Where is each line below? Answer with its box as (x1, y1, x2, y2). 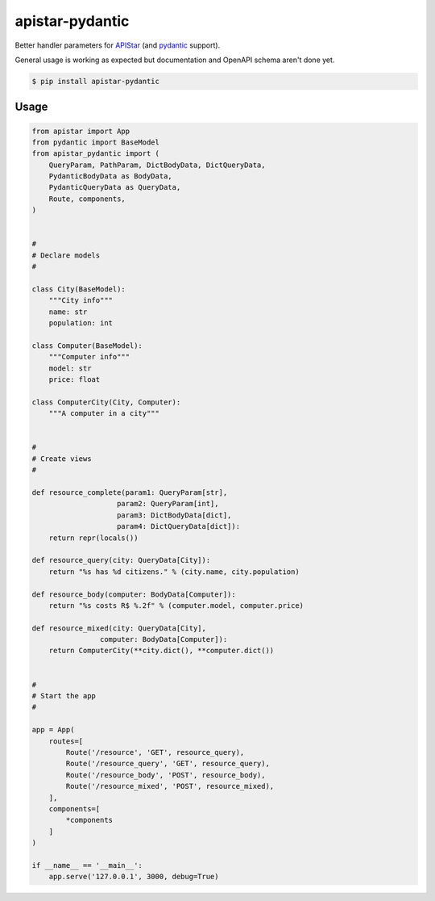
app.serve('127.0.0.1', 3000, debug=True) (48, 872, 219, 882)
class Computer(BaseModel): (31, 341, 143, 350)
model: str (48, 363, 92, 373)
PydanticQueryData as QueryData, (48, 182, 181, 192)
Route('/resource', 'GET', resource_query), (65, 748, 245, 756)
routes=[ (48, 736, 84, 746)
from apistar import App (31, 126, 130, 136)
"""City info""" (48, 295, 113, 305)
